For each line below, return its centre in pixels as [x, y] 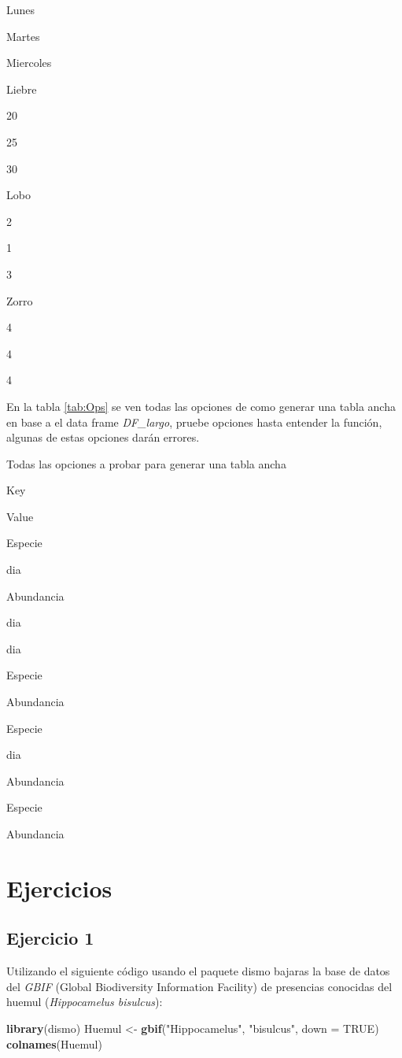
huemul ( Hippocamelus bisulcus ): [85, 1002]
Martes [23, 36]
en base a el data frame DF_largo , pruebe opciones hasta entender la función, [194, 422]
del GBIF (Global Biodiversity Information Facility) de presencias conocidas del [199, 986]
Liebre [22, 89]
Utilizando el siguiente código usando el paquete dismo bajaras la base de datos [198, 971]
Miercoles [29, 63]
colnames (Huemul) [54, 1043]
